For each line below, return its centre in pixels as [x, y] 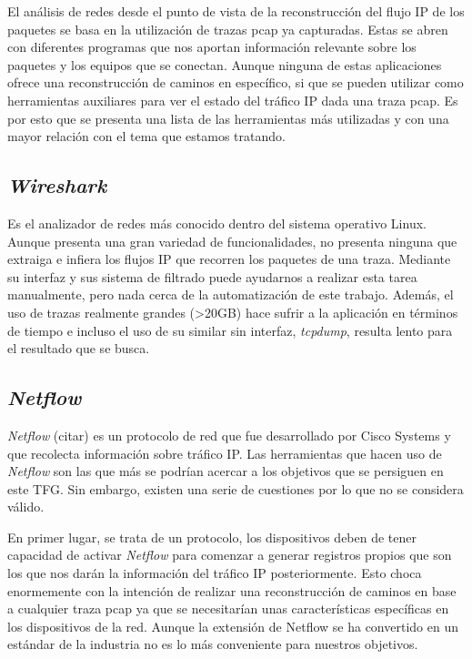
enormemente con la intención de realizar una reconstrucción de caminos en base [232, 590]
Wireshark [57, 185]
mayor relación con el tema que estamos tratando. [146, 136]
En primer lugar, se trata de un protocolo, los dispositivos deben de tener [212, 537]
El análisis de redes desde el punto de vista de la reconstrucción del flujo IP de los [236, 11]
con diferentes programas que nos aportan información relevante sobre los [212, 47]
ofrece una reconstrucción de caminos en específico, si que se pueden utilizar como [236, 82]
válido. [26, 507]
